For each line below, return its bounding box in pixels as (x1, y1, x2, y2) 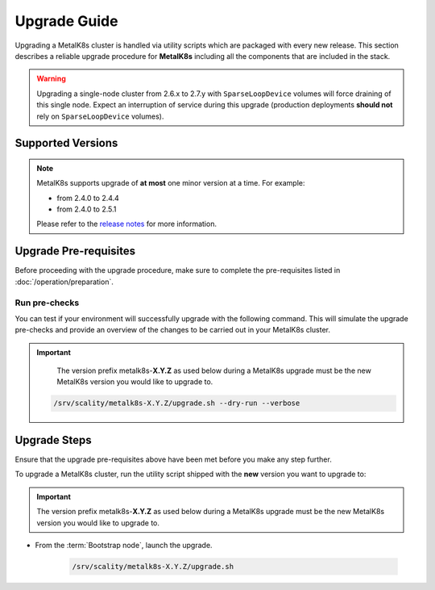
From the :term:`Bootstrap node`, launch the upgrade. (35, 540, 213, 550)
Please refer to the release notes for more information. (36, 219, 217, 229)
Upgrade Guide (14, 12, 118, 30)
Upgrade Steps (14, 433, 92, 447)
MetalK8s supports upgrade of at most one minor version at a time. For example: (36, 178, 305, 188)
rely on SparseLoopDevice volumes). (36, 111, 164, 121)
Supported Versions (14, 136, 118, 150)
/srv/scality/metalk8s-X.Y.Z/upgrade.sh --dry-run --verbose (53, 399, 300, 408)
